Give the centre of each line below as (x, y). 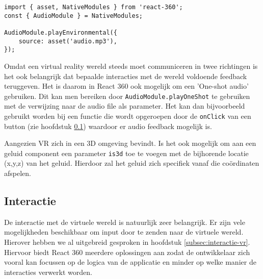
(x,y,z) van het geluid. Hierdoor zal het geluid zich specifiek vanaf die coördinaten (132, 163)
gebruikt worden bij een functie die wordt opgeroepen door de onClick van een (128, 116)
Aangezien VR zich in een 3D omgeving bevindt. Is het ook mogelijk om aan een (130, 143)
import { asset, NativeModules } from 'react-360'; (94, 7)
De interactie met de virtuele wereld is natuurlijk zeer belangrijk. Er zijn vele (125, 222)
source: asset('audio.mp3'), (68, 41)
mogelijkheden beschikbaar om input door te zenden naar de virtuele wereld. (124, 232)
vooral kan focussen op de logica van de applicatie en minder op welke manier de (130, 262)
